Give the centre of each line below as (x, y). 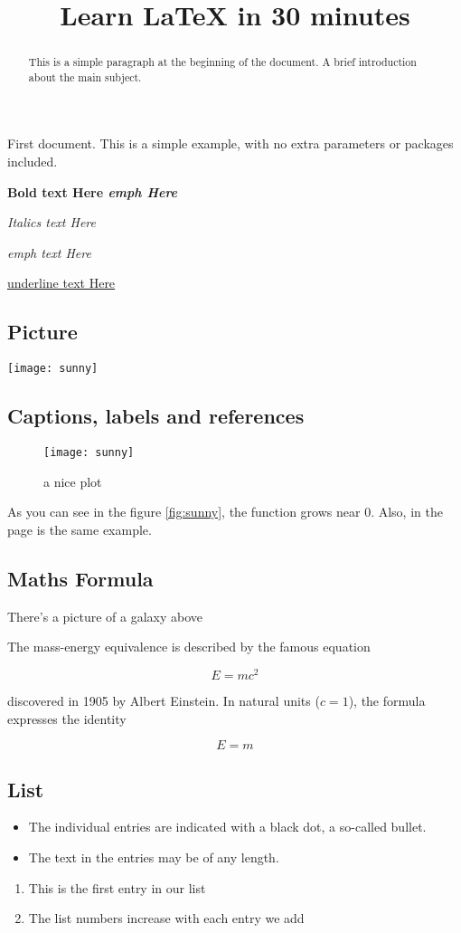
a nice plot (73, 481)
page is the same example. (80, 529)
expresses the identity (67, 718)
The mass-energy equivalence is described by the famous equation (189, 647)
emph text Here (49, 252)
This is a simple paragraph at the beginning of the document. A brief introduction (222, 62)
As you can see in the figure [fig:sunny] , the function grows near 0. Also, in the (225, 512)
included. (33, 162)
